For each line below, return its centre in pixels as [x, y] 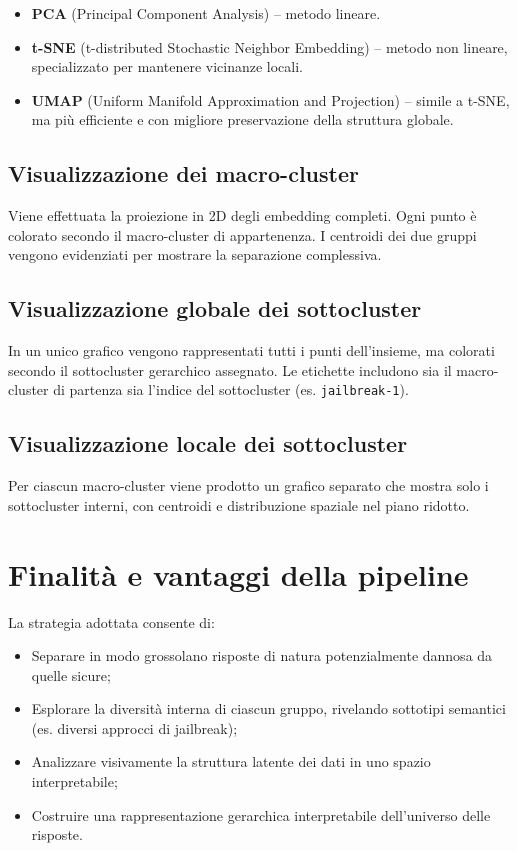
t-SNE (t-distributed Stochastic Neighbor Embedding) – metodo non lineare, [269, 46]
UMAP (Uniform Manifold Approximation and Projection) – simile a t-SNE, [270, 99]
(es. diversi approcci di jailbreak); [134, 727]
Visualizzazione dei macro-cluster [183, 173]
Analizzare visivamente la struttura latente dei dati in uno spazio [231, 761]
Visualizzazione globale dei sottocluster [215, 308]
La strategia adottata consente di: [111, 621]
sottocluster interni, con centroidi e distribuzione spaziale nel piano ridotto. [239, 504]
